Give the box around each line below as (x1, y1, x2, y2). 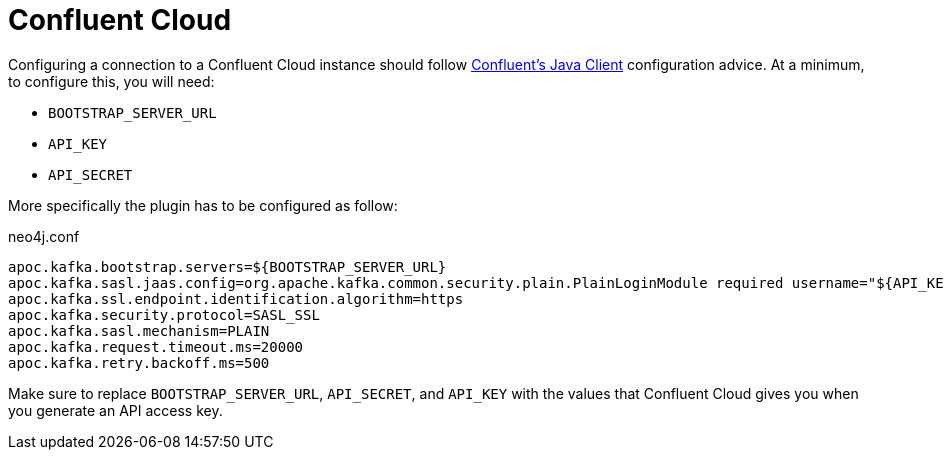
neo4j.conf (8, 227, 80, 245)
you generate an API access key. (8, 401, 223, 419)
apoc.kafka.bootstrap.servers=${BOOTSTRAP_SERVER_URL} (8, 258, 447, 275)
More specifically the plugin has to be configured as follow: (8, 196, 398, 214)
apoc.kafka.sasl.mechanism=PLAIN (8, 322, 270, 339)
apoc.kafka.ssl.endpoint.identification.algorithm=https (8, 290, 464, 307)
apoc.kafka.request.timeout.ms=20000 (8, 338, 304, 355)
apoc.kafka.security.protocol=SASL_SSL (8, 306, 320, 323)
